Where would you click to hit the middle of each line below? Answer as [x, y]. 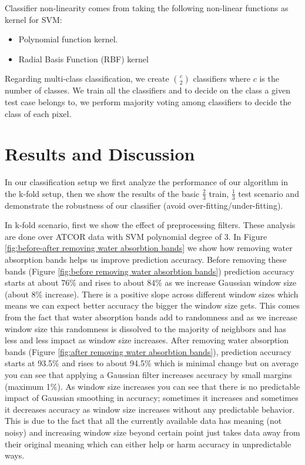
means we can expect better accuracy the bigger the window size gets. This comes [152, 305]
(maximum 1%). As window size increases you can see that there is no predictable [152, 386]
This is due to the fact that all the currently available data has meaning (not [143, 421]
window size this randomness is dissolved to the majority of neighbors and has [146, 328]
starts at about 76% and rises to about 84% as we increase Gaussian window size [151, 282]
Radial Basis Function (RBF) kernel [83, 58]
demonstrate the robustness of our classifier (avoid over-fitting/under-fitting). [144, 205]
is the [269, 78]
